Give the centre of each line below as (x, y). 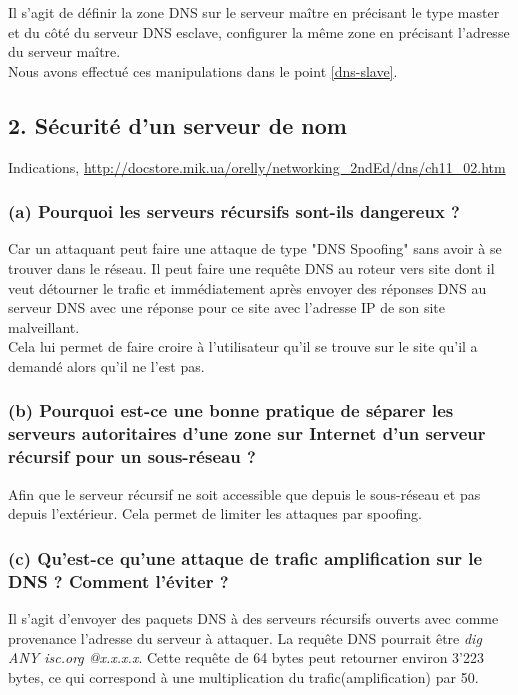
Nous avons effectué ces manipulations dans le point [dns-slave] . (203, 70)
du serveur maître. (64, 51)
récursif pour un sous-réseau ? (132, 456)
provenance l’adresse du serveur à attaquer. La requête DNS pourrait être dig (245, 637)
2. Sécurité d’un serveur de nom (177, 124)
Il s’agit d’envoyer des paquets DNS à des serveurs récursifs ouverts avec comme (253, 617)
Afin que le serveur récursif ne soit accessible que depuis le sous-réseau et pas (244, 493)
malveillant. (44, 326)
